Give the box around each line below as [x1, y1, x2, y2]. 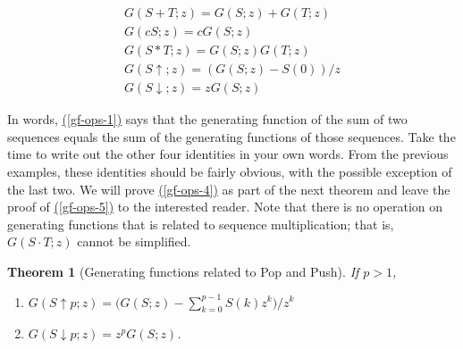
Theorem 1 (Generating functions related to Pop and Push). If [7, 262, 359, 280]
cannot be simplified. [77, 232, 191, 251]
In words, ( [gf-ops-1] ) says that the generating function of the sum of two [7, 110, 408, 129]
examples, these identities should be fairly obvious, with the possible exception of [7, 162, 452, 180]
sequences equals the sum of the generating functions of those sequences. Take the [7, 127, 456, 145]
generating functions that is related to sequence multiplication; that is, [7, 214, 394, 233]
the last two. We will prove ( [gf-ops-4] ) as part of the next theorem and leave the [7, 179, 450, 198]
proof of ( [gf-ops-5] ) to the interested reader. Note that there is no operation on [7, 197, 443, 216]
